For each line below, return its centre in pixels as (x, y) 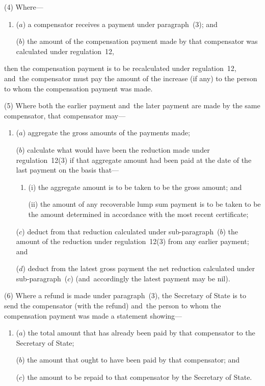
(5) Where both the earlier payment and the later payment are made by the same (132, 105)
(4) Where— (24, 7)
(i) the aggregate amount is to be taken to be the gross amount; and (135, 187)
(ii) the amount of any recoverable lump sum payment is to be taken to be (144, 204)
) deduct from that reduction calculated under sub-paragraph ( (121, 231)
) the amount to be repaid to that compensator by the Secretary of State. (137, 377)
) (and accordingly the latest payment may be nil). (150, 278)
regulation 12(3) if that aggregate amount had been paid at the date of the (134, 160)
